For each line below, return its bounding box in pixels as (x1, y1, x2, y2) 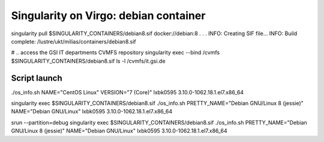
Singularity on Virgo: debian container (11, 9, 206, 22)
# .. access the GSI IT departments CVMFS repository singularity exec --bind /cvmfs (11, 49, 220, 56)
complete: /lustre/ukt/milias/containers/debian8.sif (11, 38, 136, 45)
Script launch (11, 73, 62, 83)
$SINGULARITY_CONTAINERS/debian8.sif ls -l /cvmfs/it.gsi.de (11, 57, 166, 64)
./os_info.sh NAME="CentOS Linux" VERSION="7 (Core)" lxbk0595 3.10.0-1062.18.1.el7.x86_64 (11, 88, 244, 95)
